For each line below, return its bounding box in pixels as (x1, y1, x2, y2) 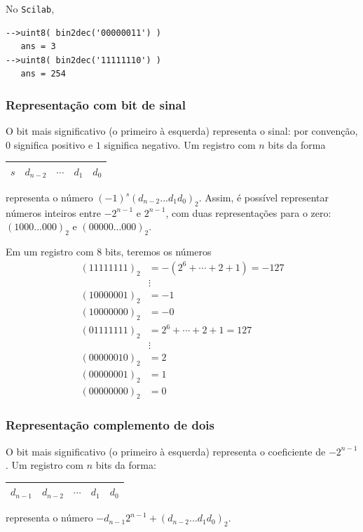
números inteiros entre (6, 205, 101, 220)
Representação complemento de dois (6, 416, 214, 434)
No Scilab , (6, 1, 55, 15)
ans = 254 (20, 69, 66, 79)
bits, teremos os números (104, 244, 212, 259)
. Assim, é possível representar (198, 190, 329, 205)
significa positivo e (13, 137, 93, 152)
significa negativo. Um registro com (104, 137, 256, 152)
